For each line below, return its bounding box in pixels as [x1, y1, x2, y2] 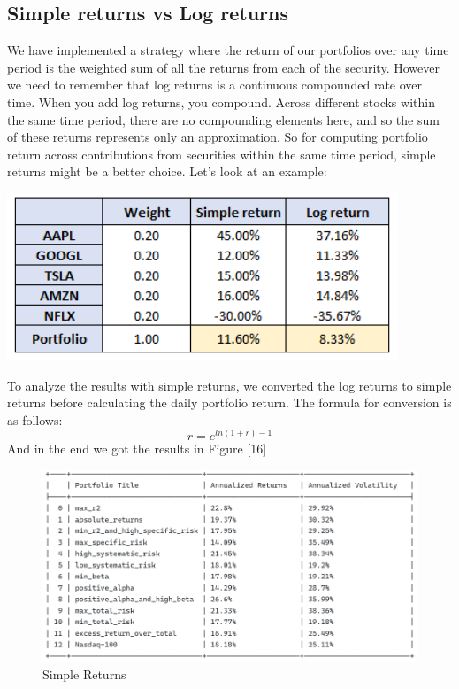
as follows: [7, 410, 63, 429]
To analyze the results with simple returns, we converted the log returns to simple [7, 375, 452, 394]
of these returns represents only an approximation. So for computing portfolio [7, 128, 428, 146]
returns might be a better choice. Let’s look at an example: [7, 162, 327, 181]
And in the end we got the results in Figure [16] [7, 439, 267, 458]
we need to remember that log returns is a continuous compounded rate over [7, 75, 423, 94]
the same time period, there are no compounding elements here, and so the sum [7, 110, 440, 128]
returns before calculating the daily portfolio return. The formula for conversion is [7, 393, 452, 412]
